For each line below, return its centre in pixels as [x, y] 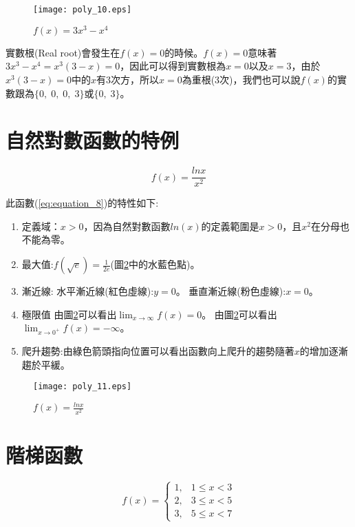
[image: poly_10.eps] [83, 10]
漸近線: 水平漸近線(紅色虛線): [88, 291]
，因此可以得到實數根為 [173, 66]
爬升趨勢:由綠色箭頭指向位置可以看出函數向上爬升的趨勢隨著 [158, 351]
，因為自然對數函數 [127, 226]
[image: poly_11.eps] [83, 387]
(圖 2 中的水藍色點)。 [155, 264]
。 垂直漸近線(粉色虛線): [231, 291]
